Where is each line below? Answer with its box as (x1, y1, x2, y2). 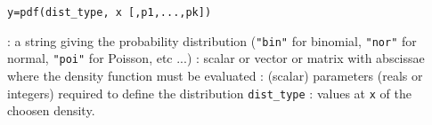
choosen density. (7, 101, 95, 120)
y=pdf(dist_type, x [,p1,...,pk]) (7, 6, 212, 19)
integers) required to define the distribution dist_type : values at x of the (7, 83, 412, 102)
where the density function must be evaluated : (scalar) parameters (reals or (7, 66, 423, 84)
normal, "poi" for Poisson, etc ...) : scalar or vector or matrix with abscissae (7, 49, 425, 67)
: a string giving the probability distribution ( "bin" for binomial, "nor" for (7, 31, 417, 50)
